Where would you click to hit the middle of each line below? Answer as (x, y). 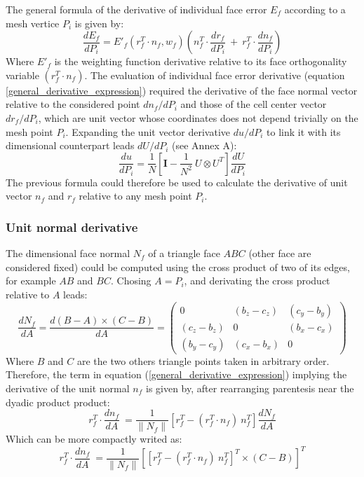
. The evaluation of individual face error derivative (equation (215, 75)
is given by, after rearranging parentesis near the (250, 388)
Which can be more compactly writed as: (94, 439)
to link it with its (304, 131)
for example (31, 281)
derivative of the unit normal (68, 388)
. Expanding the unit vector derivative (148, 131)
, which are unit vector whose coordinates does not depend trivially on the (198, 117)
